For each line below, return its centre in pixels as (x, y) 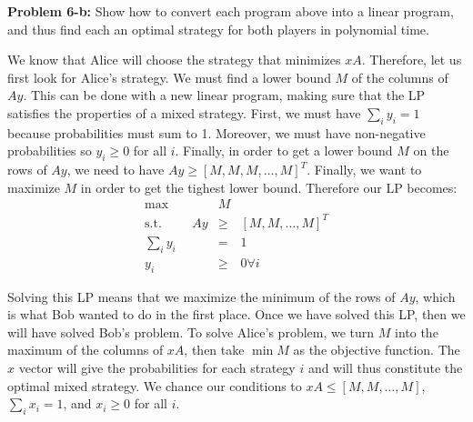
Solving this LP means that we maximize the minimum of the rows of (201, 296)
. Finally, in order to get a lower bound (284, 151)
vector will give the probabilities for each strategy (157, 367)
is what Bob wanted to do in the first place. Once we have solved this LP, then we (236, 314)
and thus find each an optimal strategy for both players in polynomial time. (218, 29)
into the (417, 332)
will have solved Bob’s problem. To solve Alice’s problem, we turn (191, 332)
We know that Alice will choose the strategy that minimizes (174, 60)
